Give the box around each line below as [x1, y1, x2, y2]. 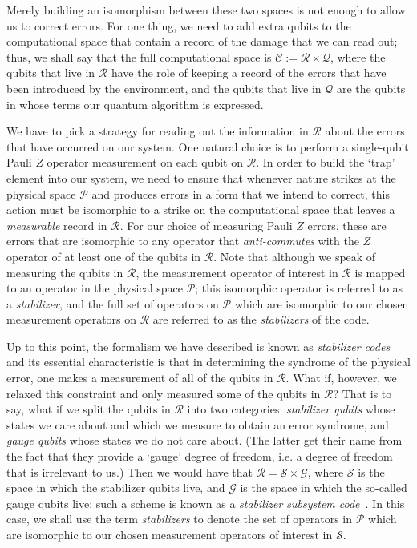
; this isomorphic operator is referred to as [195, 280, 403, 296]
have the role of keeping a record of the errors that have [111, 64, 387, 81]
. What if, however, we [285, 369, 397, 386]
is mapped [354, 264, 406, 280]
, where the [330, 48, 386, 65]
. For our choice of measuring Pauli [119, 216, 293, 233]
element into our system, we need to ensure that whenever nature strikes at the [6, 169, 396, 186]
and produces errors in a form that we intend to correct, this [91, 185, 390, 202]
